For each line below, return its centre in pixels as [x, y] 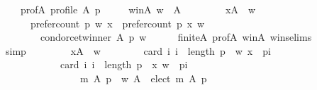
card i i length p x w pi [124, 64]
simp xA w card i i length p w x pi [138, 50]
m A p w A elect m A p [143, 78]
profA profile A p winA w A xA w [138, 9]
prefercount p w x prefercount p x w [117, 23]
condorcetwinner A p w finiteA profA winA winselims [176, 37]
